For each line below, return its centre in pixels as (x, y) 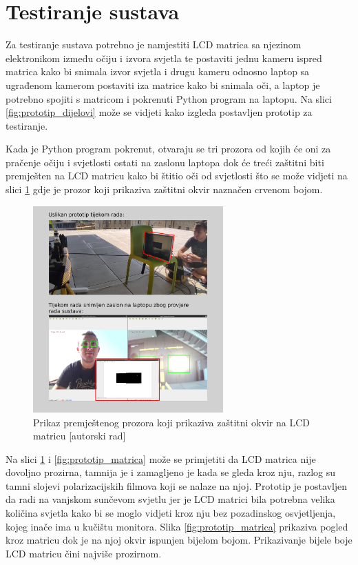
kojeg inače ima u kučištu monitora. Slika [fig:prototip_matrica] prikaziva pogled (177, 526)
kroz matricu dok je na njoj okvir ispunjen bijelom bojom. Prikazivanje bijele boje (179, 540)
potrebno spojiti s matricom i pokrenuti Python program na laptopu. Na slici (169, 98)
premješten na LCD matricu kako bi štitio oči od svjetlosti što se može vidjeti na (177, 176)
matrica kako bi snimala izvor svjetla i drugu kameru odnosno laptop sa (158, 71)
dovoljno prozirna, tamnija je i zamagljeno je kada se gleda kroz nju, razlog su (171, 472)
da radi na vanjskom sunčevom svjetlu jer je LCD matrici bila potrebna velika (170, 499)
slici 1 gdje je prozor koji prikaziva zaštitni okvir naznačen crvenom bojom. (164, 189)
